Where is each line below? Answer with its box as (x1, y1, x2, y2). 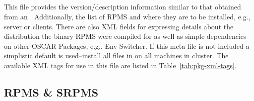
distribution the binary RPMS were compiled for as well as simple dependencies (4, 31, 247, 41)
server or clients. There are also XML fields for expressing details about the (4, 21, 234, 31)
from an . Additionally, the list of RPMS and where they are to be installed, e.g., (4, 11, 251, 21)
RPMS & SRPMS (4, 84, 99, 100)
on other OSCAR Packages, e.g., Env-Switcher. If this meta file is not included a (4, 40, 250, 51)
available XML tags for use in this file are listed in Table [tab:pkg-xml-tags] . (4, 60, 237, 70)
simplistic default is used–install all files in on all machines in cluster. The (4, 50, 229, 61)
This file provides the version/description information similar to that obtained (4, 1, 241, 12)
